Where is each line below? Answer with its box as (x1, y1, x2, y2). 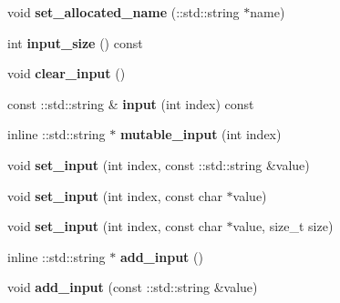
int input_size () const (7, 33, 143, 52)
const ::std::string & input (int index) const (7, 94, 254, 113)
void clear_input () (7, 64, 126, 83)
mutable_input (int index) (119, 125, 282, 144)
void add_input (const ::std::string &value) (7, 278, 258, 297)
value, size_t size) (232, 217, 334, 236)
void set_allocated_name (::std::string (7, 3, 240, 21)
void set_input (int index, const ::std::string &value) (7, 155, 310, 174)
